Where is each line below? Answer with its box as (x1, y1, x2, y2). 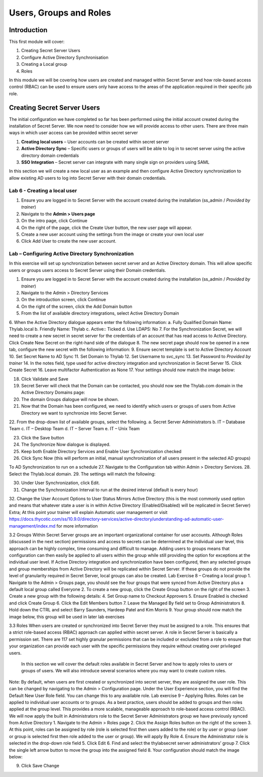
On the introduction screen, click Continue (21, 297, 106, 303)
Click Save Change (21, 763, 59, 769)
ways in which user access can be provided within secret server (9, 130, 138, 136)
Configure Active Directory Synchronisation (21, 54, 109, 60)
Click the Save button (21, 435, 64, 440)
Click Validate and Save (21, 376, 69, 382)
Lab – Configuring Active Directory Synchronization (9, 250, 134, 257)
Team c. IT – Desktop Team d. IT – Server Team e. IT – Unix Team (9, 426, 140, 432)
